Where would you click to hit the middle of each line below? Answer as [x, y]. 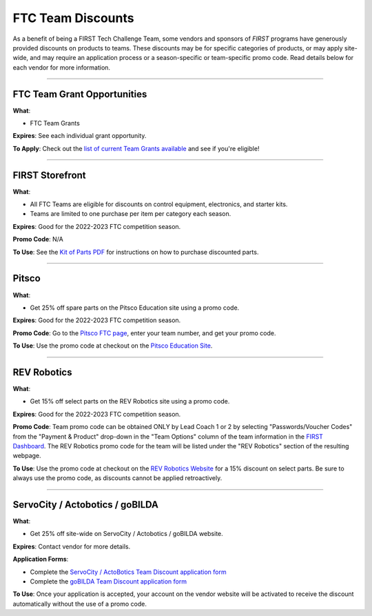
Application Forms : [41, 559]
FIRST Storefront [49, 175]
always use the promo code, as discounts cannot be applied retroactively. [117, 478]
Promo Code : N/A [38, 239]
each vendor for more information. [61, 67]
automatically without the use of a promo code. [80, 604]
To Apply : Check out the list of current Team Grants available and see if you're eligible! [136, 148]
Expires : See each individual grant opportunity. [80, 136]
